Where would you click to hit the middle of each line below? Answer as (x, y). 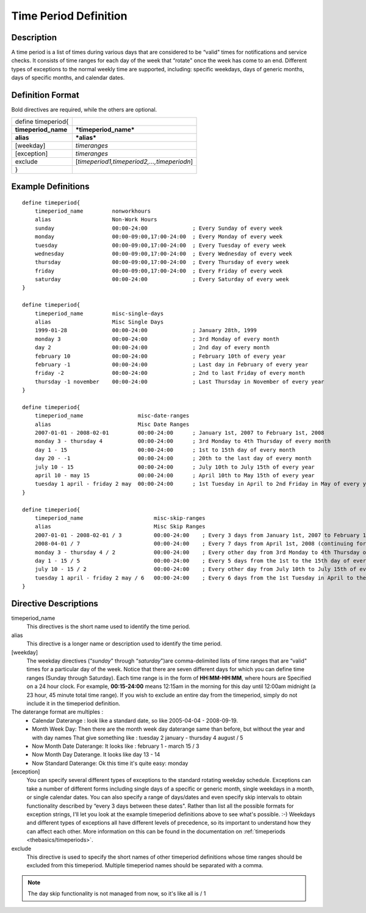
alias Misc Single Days (99, 322)
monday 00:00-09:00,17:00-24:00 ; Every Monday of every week (159, 237)
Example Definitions (50, 186)
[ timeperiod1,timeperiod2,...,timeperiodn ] (134, 162)
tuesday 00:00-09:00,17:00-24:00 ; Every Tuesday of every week (160, 245)
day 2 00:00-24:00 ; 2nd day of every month (152, 348)
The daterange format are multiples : (57, 712)
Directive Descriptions (55, 603)
